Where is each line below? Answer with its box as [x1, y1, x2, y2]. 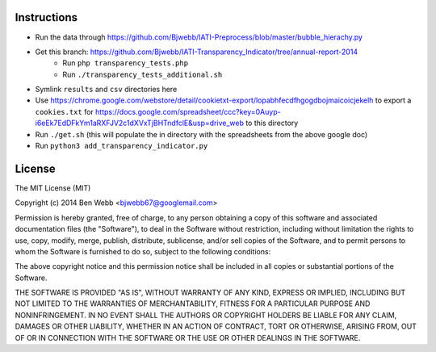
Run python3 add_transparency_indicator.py [35, 141, 208, 151]
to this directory [245, 118, 299, 128]
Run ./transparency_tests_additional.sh [62, 69, 223, 79]
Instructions [15, 10, 78, 24]
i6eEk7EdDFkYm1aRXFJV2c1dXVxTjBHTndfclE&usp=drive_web [35, 118, 244, 128]
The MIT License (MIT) [15, 182, 91, 193]
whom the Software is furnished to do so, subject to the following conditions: [15, 246, 271, 256]
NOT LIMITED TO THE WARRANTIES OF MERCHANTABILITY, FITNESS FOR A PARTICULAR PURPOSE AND [15, 299, 371, 308]
